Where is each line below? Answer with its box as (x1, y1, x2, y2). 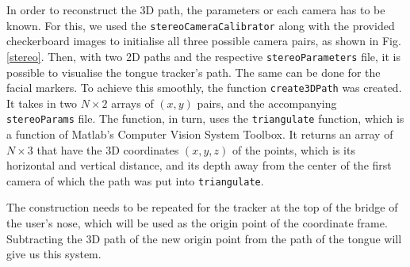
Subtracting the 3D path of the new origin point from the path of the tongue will (6, 230, 402, 246)
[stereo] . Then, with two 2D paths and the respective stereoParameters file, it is (6, 48, 401, 64)
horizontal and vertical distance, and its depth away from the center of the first (6, 157, 392, 174)
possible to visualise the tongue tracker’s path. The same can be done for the (6, 63, 381, 80)
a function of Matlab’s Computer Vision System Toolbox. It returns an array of (6, 126, 393, 142)
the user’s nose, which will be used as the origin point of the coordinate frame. (6, 215, 388, 231)
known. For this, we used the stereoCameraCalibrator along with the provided (6, 17, 395, 33)
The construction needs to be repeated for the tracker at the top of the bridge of (6, 199, 398, 216)
